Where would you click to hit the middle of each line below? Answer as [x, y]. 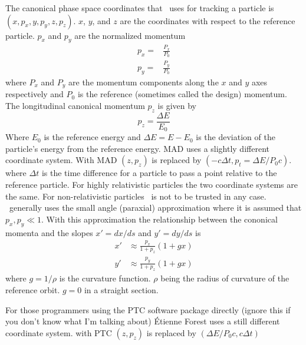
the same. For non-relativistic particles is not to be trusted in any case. [136, 196]
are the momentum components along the [144, 82]
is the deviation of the [236, 137]
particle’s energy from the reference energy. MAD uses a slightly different [137, 148]
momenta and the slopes [49, 232]
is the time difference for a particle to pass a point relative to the [159, 173]
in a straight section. [121, 289]
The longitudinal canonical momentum [75, 105]
